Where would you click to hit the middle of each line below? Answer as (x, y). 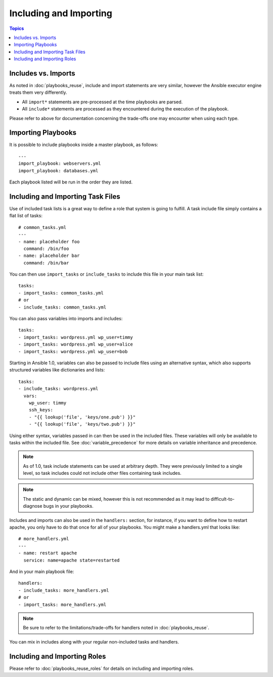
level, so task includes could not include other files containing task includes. (102, 473)
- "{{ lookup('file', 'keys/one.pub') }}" (82, 417)
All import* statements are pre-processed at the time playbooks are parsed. (102, 102)
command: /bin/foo (46, 249)
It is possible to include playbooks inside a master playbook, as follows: (84, 145)
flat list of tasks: (26, 216)
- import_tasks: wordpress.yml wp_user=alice (76, 344)
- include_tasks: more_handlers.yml (64, 590)
